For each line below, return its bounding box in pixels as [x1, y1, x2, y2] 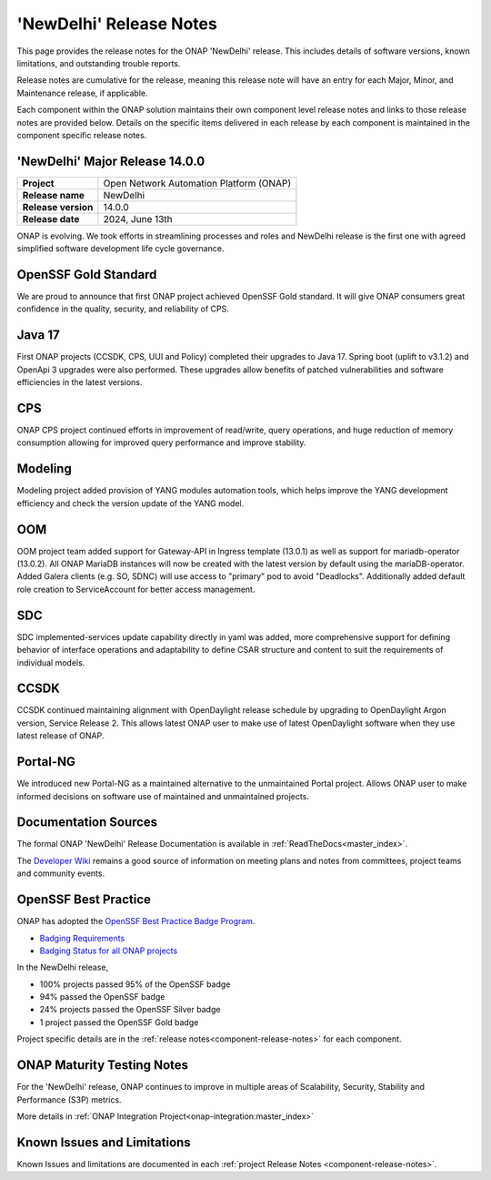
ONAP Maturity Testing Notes [16, 1057, 189, 1073]
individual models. [16, 656, 85, 668]
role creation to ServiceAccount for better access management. [16, 584, 256, 595]
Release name [22, 188, 85, 201]
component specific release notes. [16, 129, 147, 140]
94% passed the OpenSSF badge [39, 992, 165, 1002]
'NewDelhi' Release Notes [16, 14, 217, 34]
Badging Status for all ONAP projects [39, 945, 178, 956]
